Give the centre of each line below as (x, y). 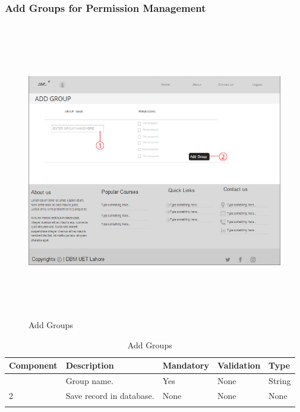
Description (90, 365)
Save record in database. (110, 396)
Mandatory (186, 365)
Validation (239, 365)
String (280, 381)
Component (33, 365)
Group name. (89, 381)
